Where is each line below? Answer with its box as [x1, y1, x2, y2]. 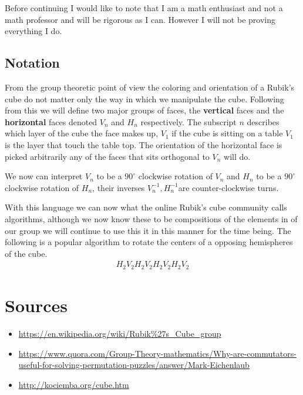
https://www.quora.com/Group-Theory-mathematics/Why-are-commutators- [18, 347, 297, 359]
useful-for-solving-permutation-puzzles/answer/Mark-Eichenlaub [18, 359, 250, 371]
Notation [5, 53, 60, 72]
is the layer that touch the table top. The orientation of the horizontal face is [5, 138, 282, 150]
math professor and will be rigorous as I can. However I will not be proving [5, 13, 275, 25]
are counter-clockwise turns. [178, 181, 279, 193]
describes [247, 115, 280, 128]
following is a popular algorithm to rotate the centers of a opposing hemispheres [5, 236, 293, 248]
